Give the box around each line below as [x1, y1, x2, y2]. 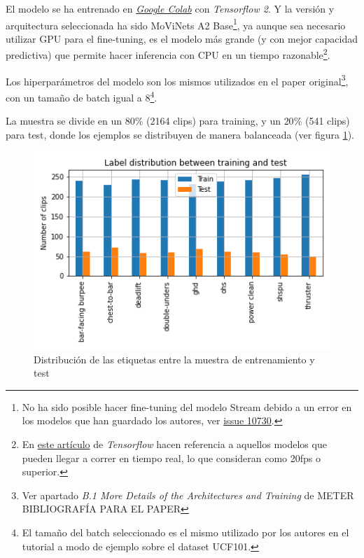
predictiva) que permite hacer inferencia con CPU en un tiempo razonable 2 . [6, 46, 330, 62]
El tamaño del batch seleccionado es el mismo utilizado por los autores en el [22, 524, 349, 539]
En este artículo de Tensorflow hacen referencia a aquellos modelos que [22, 437, 327, 451]
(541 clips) [304, 113, 350, 128]
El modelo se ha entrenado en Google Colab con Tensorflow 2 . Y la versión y [6, 1, 335, 15]
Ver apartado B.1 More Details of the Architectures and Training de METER [22, 487, 354, 502]
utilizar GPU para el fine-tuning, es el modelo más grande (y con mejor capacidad [6, 31, 358, 46]
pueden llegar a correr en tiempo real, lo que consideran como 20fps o [22, 450, 321, 465]
